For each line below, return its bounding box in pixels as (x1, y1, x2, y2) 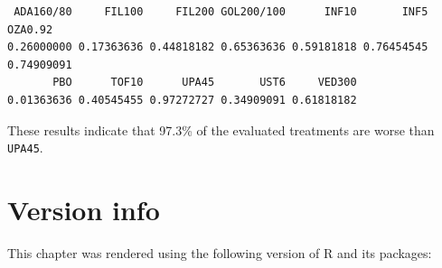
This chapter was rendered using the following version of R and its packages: (7, 243, 432, 262)
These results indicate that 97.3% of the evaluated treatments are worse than (7, 120, 435, 139)
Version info (7, 191, 160, 227)
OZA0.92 (7, 23, 53, 36)
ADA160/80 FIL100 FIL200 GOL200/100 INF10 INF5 (14, 5, 428, 18)
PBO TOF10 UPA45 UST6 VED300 (52, 76, 357, 89)
